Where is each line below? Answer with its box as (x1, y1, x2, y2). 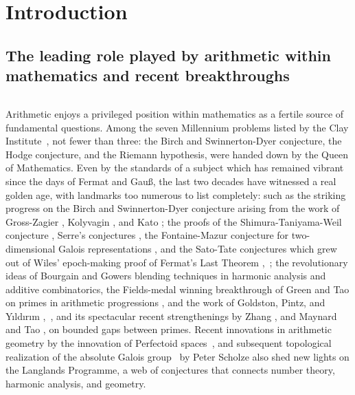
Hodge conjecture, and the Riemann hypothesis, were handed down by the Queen (5, 147, 348, 161)
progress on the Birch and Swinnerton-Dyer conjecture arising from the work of (5, 201, 340, 215)
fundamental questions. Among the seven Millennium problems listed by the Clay (5, 120, 349, 134)
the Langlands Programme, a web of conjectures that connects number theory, (5, 363, 335, 377)
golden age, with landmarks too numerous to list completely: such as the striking (5, 187, 346, 202)
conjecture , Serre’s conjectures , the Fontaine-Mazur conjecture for (5, 228, 289, 242)
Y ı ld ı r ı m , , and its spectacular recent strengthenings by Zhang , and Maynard (5, 308, 337, 323)
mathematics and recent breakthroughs (5, 65, 290, 86)
